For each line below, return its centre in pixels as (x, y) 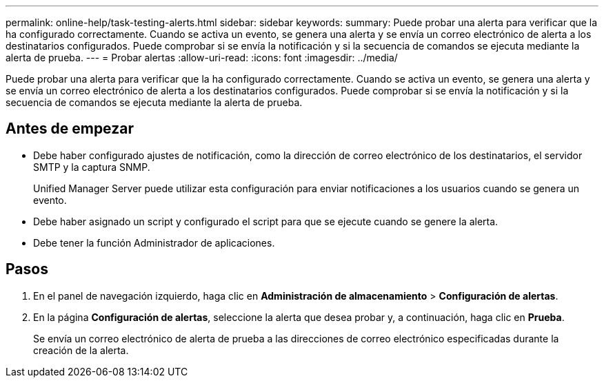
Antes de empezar (70, 129)
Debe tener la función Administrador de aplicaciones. (154, 242)
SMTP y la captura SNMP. (92, 167)
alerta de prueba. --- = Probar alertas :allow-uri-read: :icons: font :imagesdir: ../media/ (202, 58)
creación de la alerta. (81, 350)
